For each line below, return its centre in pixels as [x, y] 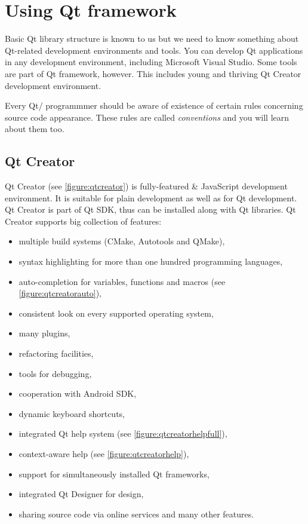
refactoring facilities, [56, 353]
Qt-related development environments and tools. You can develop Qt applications [154, 50]
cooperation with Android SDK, [78, 393]
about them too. [35, 129]
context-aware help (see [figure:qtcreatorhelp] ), [104, 453]
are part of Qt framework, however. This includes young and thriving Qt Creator [153, 73]
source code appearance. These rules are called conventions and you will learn [147, 117]
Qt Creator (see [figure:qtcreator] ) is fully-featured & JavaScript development [146, 186]
